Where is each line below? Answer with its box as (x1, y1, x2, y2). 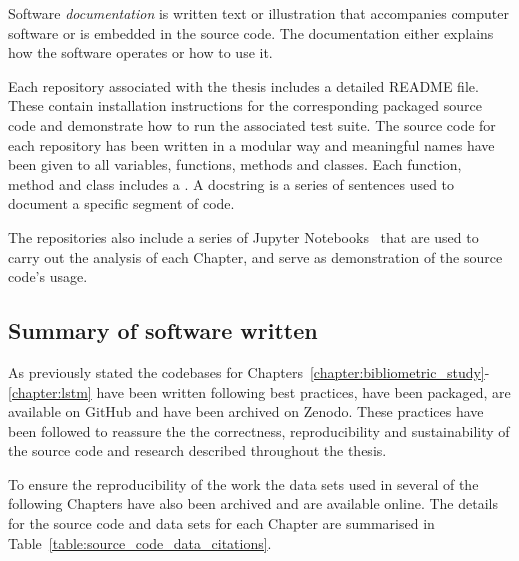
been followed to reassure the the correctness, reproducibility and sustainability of (8, 420, 510, 441)
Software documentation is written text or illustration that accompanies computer (8, 3, 509, 23)
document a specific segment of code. (8, 193, 235, 214)
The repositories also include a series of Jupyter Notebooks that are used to (8, 226, 479, 247)
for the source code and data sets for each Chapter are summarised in (8, 513, 435, 534)
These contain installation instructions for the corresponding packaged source (8, 95, 482, 116)
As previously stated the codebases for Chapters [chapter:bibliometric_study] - (8, 361, 490, 382)
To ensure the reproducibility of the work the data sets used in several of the (8, 473, 479, 494)
